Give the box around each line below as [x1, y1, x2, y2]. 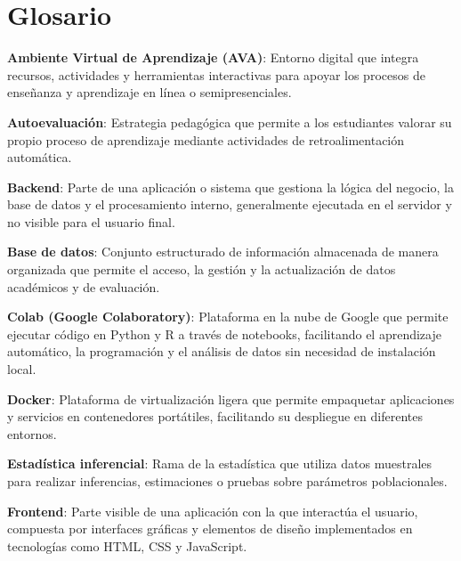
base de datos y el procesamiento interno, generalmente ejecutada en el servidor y [7, 195, 452, 214]
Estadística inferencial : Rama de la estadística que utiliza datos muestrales [7, 454, 433, 473]
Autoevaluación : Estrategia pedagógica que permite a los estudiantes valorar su [7, 112, 452, 131]
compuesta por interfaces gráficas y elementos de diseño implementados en [7, 519, 413, 538]
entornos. [7, 424, 57, 443]
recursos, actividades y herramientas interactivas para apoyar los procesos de [7, 65, 425, 84]
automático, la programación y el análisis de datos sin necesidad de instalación [7, 342, 436, 361]
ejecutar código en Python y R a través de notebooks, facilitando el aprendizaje [7, 324, 441, 343]
